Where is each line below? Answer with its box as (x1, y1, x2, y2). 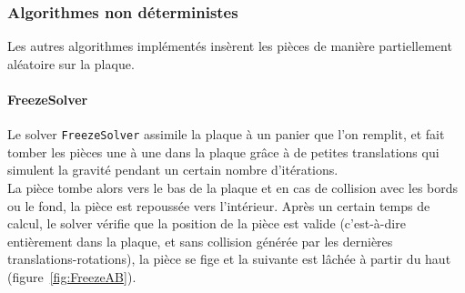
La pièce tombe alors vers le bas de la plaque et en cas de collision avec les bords (7, 178, 459, 197)
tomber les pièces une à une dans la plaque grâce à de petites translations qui (7, 142, 440, 161)
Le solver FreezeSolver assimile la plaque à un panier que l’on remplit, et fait (7, 125, 445, 144)
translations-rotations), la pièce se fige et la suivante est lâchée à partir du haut (7, 249, 451, 268)
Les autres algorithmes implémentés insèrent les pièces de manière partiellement (7, 36, 452, 56)
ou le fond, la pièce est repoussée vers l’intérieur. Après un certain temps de (7, 196, 430, 215)
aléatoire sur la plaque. (7, 54, 135, 73)
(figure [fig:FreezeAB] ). (7, 268, 136, 287)
